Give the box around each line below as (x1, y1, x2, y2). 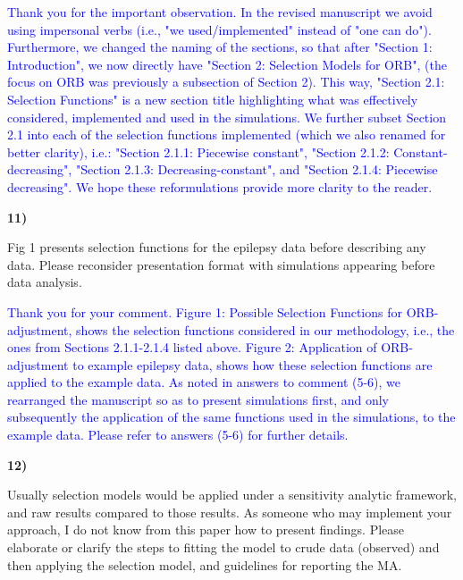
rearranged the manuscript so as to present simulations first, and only (7, 390, 389, 408)
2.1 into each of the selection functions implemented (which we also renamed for (7, 125, 446, 144)
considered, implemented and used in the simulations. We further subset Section (7, 107, 446, 126)
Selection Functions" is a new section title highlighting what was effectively (7, 89, 418, 108)
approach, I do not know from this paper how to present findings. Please (7, 520, 405, 539)
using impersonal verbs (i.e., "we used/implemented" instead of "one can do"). (7, 20, 432, 38)
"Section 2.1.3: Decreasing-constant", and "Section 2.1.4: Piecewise (75, 160, 438, 179)
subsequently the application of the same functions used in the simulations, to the (7, 408, 456, 426)
